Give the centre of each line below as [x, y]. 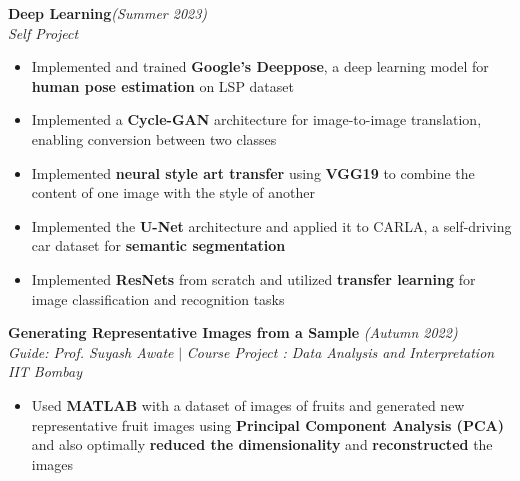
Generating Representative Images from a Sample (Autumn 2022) [233, 332]
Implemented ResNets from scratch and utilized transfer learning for [253, 278]
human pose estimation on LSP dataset [162, 85]
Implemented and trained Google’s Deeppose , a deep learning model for [260, 66]
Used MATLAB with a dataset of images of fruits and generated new [248, 404]
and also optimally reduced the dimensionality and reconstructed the [262, 444]
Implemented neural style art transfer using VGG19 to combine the [253, 172]
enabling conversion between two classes [154, 138]
